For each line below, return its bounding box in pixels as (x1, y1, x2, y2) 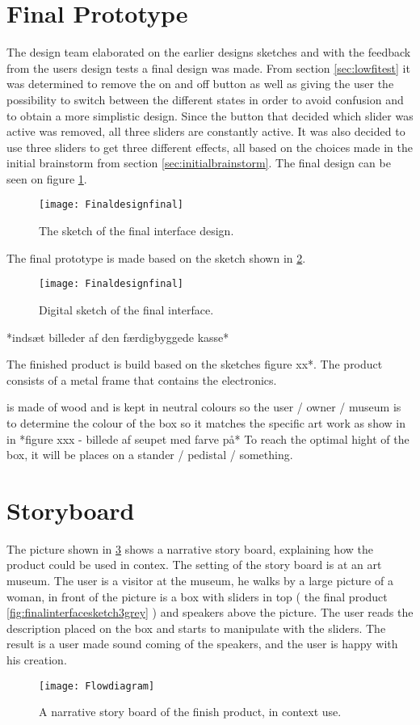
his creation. (6, 651, 67, 668)
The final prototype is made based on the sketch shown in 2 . (6, 249, 306, 266)
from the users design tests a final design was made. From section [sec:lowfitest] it (6, 59, 410, 76)
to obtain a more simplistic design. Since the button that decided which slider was (6, 107, 414, 124)
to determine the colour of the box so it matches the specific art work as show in (6, 414, 405, 431)
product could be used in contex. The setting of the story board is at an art (6, 556, 382, 573)
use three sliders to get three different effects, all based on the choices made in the (6, 138, 413, 155)
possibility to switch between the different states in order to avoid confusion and (6, 91, 404, 107)
